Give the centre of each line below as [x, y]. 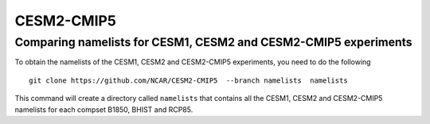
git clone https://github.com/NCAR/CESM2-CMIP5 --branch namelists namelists [188, 80]
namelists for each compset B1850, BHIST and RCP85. [104, 109]
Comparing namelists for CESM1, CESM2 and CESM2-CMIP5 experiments [214, 42]
